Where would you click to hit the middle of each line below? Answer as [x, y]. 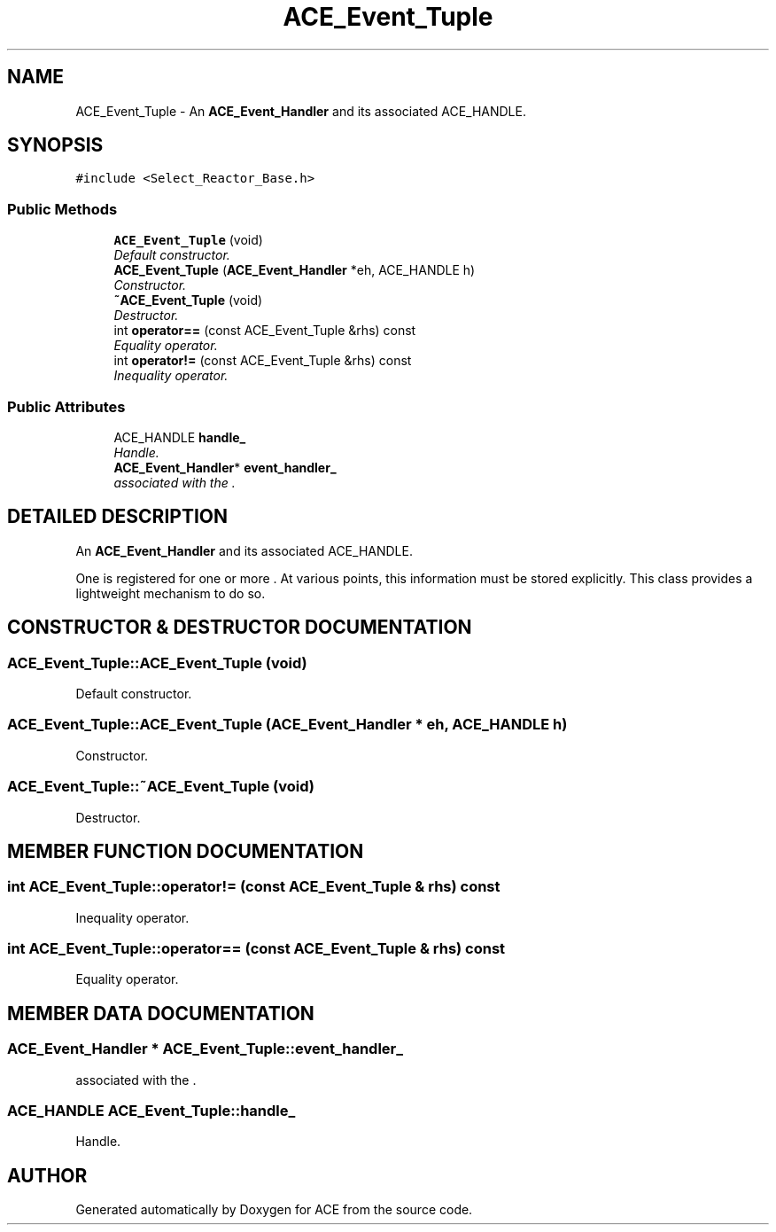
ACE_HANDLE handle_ [180, 437]
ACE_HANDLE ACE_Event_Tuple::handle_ [151, 1111]
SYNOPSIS [55, 145]
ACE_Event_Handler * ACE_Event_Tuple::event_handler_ [206, 1049]
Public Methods [62, 209]
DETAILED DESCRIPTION [118, 517]
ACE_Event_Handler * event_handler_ [225, 467]
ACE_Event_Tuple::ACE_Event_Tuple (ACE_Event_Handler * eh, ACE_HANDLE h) [287, 725]
